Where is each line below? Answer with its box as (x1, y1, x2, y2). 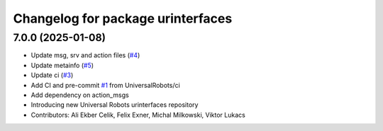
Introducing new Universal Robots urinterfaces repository (30, 101, 199, 109)
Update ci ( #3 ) (30, 71, 74, 79)
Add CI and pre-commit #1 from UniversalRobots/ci (30, 81, 180, 89)
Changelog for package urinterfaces (13, 11, 233, 26)
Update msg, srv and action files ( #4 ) (30, 51, 140, 59)
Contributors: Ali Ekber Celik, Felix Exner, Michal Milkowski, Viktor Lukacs (30, 110, 246, 119)
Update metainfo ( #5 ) (30, 61, 94, 69)
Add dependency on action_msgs (30, 91, 129, 99)
